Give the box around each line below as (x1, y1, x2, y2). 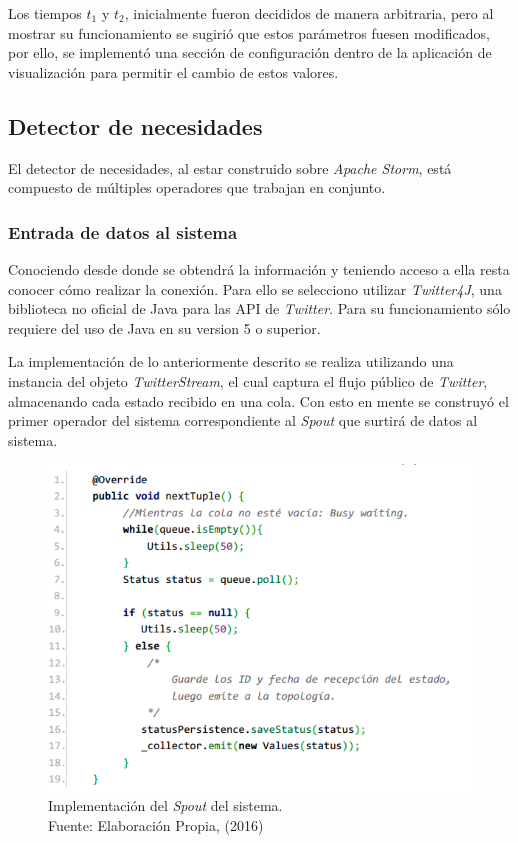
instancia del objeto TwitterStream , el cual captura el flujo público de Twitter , (8, 370, 488, 391)
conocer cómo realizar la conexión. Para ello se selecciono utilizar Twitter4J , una (8, 278, 502, 299)
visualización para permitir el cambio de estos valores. (8, 61, 339, 82)
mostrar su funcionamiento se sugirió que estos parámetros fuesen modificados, (8, 22, 490, 43)
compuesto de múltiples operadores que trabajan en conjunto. (8, 177, 386, 198)
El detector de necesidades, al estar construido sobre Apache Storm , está (8, 157, 452, 178)
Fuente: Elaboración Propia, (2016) (48, 814, 264, 835)
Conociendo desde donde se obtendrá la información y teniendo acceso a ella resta (8, 258, 510, 279)
